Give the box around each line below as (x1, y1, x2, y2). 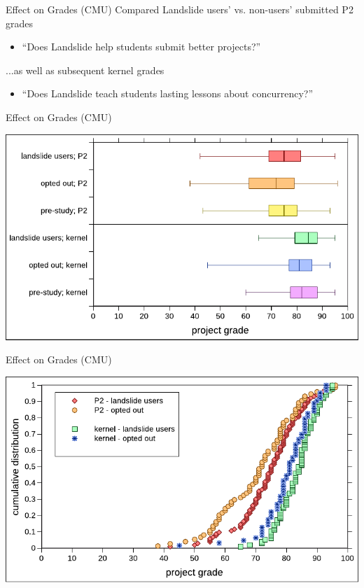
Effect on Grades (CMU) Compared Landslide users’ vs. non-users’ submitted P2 (6, 2, 353, 16)
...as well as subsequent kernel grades (6, 62, 164, 77)
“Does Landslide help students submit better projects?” (22, 39, 261, 54)
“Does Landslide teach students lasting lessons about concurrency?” (22, 86, 314, 101)
